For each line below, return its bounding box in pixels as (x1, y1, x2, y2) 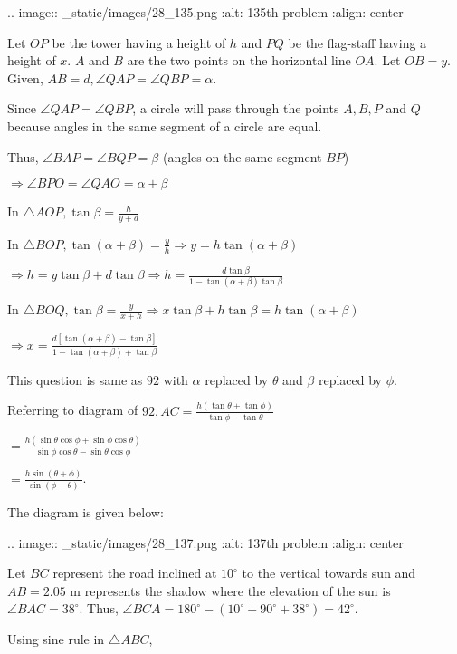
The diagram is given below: (7, 503, 164, 521)
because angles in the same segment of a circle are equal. (7, 116, 322, 135)
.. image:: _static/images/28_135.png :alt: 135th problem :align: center (7, 3, 404, 21)
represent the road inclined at (52, 563, 217, 582)
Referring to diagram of (7, 400, 138, 419)
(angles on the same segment (162, 147, 322, 166)
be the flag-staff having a (288, 33, 427, 52)
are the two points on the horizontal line (127, 51, 351, 70)
